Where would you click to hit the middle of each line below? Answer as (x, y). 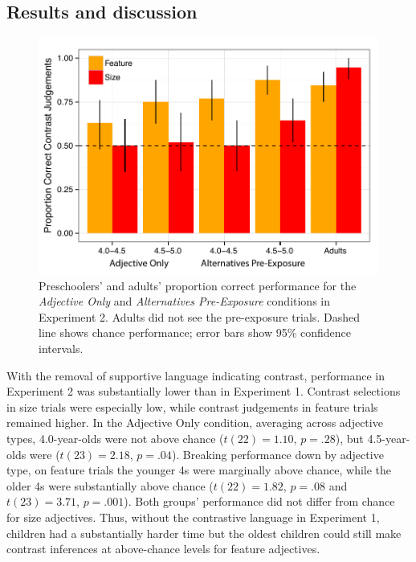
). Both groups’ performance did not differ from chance (259, 501)
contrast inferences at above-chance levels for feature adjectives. (163, 549)
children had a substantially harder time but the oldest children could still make (204, 533)
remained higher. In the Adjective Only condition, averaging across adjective (195, 423)
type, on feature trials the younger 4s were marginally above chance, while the (199, 470)
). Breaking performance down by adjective (277, 454)
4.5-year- (389, 438)
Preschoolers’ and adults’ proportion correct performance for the (198, 285)
